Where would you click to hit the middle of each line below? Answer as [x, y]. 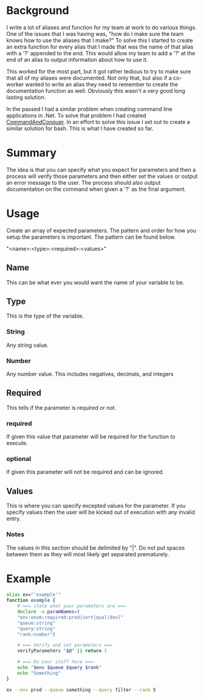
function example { [31, 601]
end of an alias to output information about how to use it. [77, 60]
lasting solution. [26, 97]
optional [19, 459]
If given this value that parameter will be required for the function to [91, 437]
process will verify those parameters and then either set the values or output [102, 176]
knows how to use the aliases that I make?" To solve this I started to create [100, 40]
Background [38, 11]
